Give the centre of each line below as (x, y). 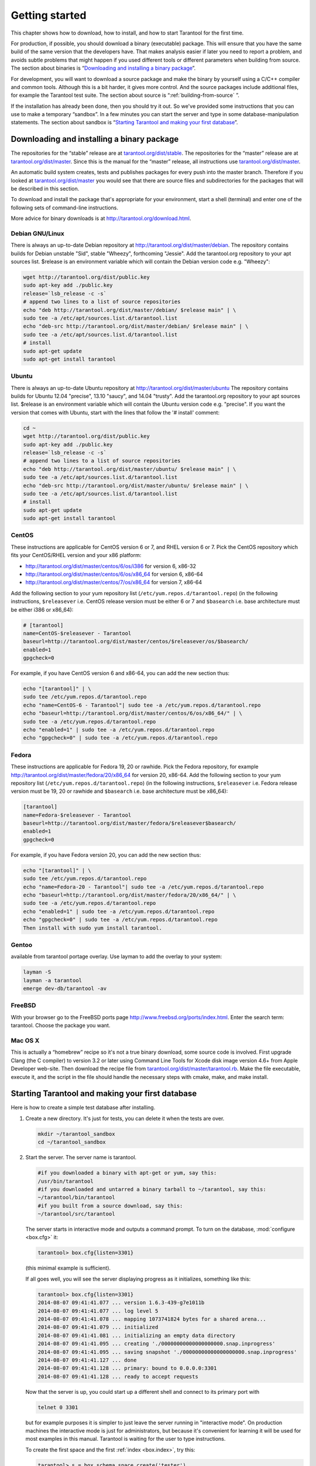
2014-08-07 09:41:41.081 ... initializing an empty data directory (137, 1335)
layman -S (37, 972)
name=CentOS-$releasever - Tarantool (77, 633)
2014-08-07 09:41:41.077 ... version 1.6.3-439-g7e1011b (121, 1303)
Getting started (49, 15)
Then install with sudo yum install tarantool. (92, 928)
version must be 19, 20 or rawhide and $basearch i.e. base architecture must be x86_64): (119, 791)
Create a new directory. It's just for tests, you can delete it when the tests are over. (125, 1118)
